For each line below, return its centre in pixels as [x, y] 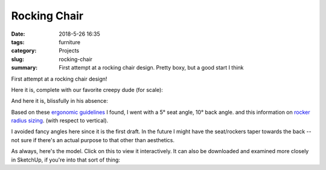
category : [24, 51]
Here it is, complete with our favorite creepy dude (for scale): [87, 90]
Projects [69, 51]
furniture [70, 42]
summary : [24, 68]
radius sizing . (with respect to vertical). [60, 120]
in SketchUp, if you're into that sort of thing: [66, 160]
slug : [18, 59]
